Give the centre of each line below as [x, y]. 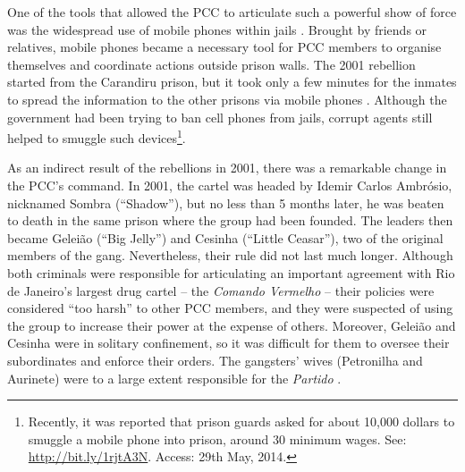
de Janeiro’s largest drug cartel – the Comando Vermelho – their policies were [221, 290]
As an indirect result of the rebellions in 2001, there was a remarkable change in [227, 168]
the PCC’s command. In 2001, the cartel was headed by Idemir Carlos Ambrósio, [230, 185]
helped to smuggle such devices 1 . [97, 136]
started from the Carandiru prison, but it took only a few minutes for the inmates [232, 82]
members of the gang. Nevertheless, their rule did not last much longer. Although [230, 255]
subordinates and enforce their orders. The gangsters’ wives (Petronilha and [215, 360]
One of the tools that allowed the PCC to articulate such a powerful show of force [232, 12]
